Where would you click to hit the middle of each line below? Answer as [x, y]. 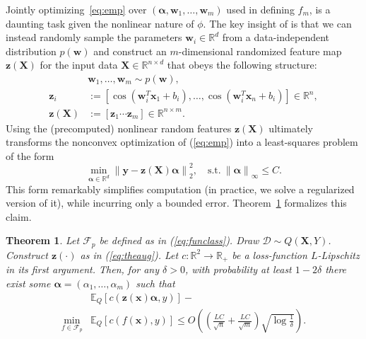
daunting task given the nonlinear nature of [100, 23]
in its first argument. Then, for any [83, 269]
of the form [30, 155]
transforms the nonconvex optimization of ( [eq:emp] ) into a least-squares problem [182, 142]
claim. [19, 216]
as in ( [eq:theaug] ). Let [129, 254]
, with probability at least [238, 269]
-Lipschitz [338, 254]
